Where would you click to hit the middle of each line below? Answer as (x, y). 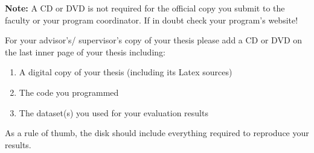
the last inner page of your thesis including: (85, 52)
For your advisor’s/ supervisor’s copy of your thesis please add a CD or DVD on (154, 40)
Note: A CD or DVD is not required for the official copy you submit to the (145, 8)
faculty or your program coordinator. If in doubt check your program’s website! (152, 20)
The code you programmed (69, 92)
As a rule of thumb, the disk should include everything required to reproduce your (157, 133)
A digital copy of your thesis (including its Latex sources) (126, 72)
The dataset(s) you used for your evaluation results (114, 112)
